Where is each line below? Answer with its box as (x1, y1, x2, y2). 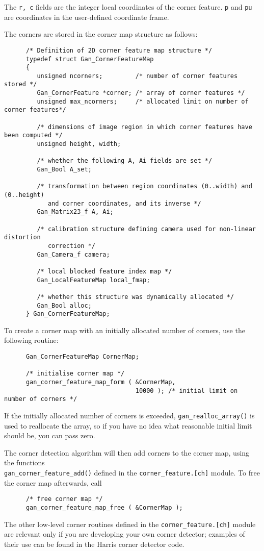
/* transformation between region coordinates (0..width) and (37, 183, 252, 190)
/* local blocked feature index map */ (37, 267, 172, 275)
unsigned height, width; (37, 140, 121, 148)
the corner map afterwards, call (4, 477, 102, 488)
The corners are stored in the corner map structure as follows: (4, 29, 198, 39)
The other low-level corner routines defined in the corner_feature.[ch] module (4, 518, 256, 529)
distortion (4, 234, 41, 241)
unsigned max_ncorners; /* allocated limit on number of (37, 97, 249, 105)
